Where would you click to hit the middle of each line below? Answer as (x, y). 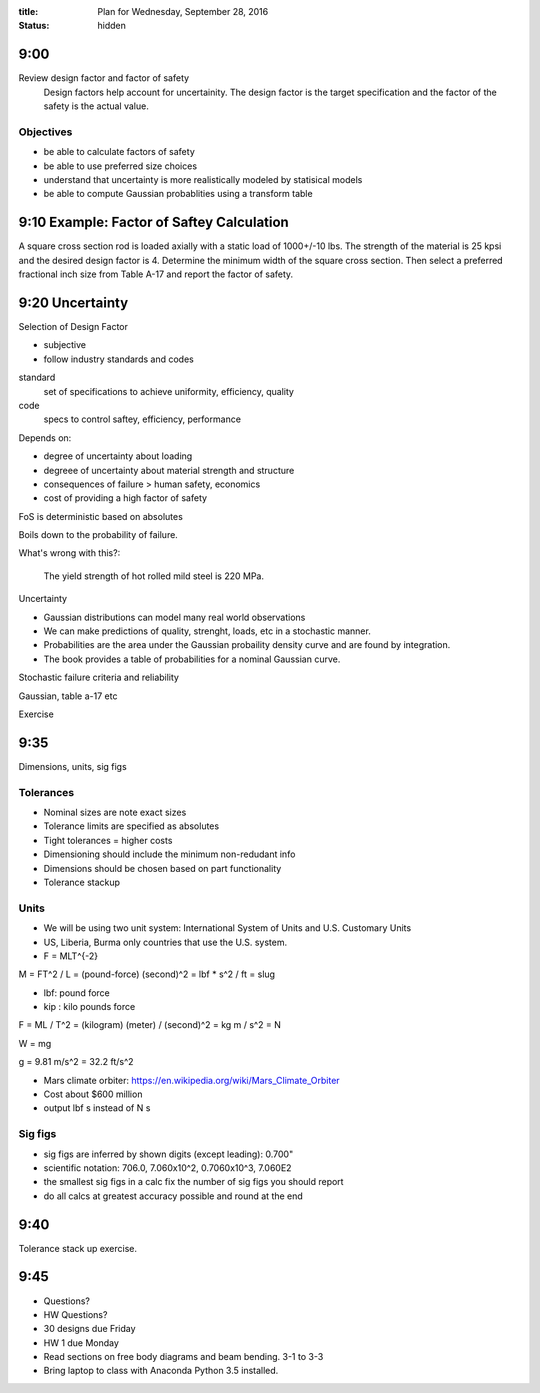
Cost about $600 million (93, 1094)
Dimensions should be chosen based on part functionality (162, 868)
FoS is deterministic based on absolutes (101, 516)
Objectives (45, 132)
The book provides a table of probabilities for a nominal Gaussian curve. (192, 659)
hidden (112, 26)
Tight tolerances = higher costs (108, 840)
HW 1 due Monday (81, 1342)
